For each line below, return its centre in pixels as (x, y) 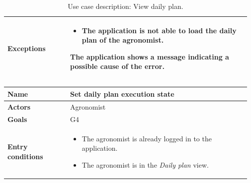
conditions (25, 156)
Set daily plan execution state (122, 93)
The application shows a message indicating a (150, 56)
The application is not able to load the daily (159, 30)
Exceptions (27, 48)
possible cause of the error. (117, 66)
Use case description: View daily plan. (125, 6)
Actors (19, 106)
